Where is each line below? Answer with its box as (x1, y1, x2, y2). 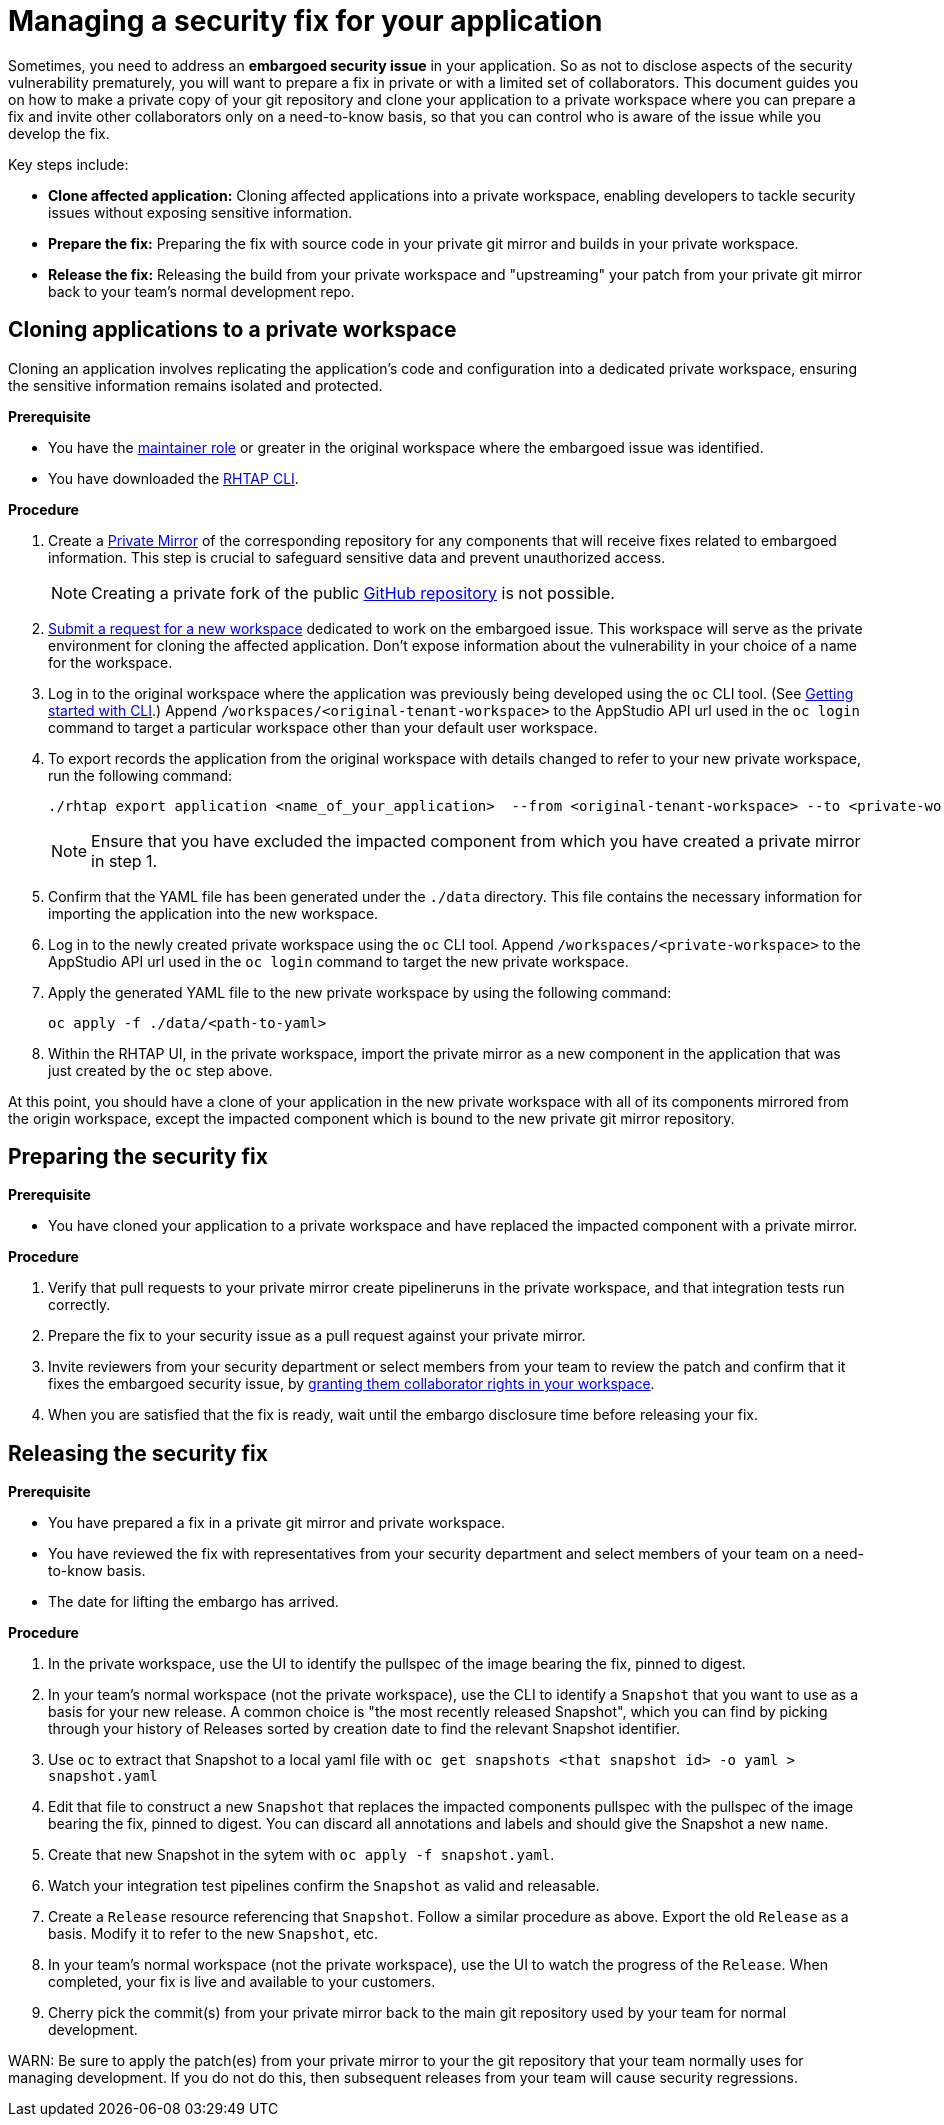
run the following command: (48, 766, 233, 784)
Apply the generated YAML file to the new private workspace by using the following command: (48, 983, 672, 1001)
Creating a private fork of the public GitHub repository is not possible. (91, 582, 615, 603)
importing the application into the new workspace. (48, 904, 379, 922)
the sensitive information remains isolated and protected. (8, 376, 383, 394)
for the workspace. (48, 653, 173, 671)
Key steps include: (8, 155, 129, 173)
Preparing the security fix (8, 1144, 268, 1170)
